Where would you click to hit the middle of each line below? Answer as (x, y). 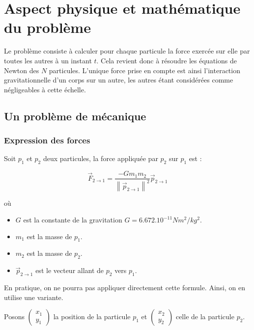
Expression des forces (47, 140)
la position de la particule (92, 316)
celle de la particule (205, 316)
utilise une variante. (34, 297)
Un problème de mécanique (75, 116)
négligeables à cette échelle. (45, 89)
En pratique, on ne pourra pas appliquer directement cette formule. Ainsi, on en (125, 288)
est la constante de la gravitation (73, 220)
